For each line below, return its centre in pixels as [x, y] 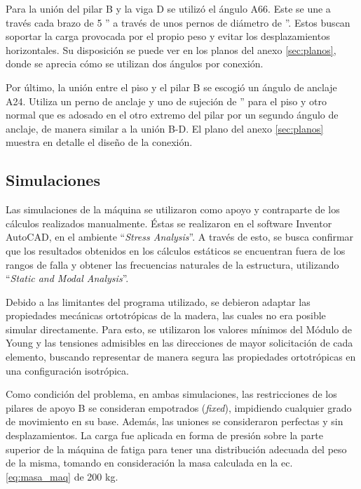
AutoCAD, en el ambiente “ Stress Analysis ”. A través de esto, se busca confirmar [180, 237]
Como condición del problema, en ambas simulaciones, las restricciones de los [171, 394]
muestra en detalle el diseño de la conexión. [99, 142]
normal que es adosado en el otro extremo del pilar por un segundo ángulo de [172, 115]
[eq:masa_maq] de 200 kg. [62, 476]
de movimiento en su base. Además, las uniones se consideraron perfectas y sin [175, 421]
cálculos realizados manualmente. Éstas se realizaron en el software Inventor [169, 223]
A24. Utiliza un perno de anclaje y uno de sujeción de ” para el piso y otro [166, 101]
